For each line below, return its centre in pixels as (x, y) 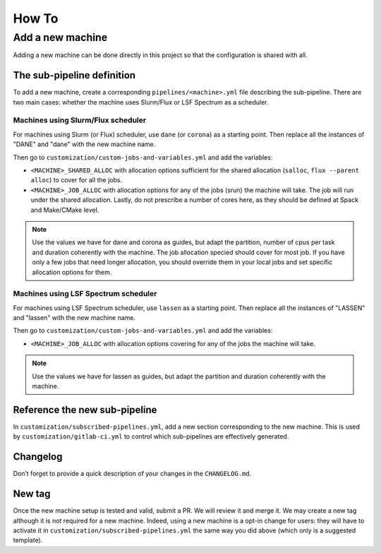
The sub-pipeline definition (74, 75)
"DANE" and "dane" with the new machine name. (84, 144)
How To (36, 18)
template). (28, 540)
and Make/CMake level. (65, 210)
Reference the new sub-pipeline (85, 410)
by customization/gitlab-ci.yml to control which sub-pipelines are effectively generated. (151, 436)
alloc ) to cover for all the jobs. (77, 180)
